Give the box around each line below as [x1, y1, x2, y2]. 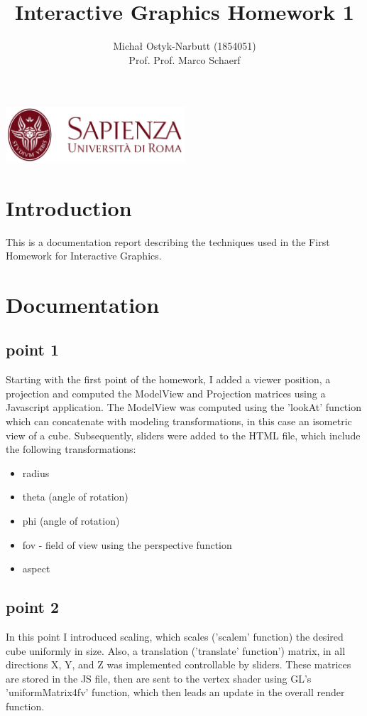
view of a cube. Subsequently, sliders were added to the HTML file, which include [6, 427, 361, 442]
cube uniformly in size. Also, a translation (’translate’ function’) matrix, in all [6, 643, 346, 658]
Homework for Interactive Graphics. [6, 248, 162, 263]
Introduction [6, 193, 132, 222]
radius [22, 465, 50, 480]
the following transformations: [6, 442, 136, 456]
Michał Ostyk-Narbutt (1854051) [113, 38, 256, 53]
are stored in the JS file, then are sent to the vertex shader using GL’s [6, 670, 312, 685]
